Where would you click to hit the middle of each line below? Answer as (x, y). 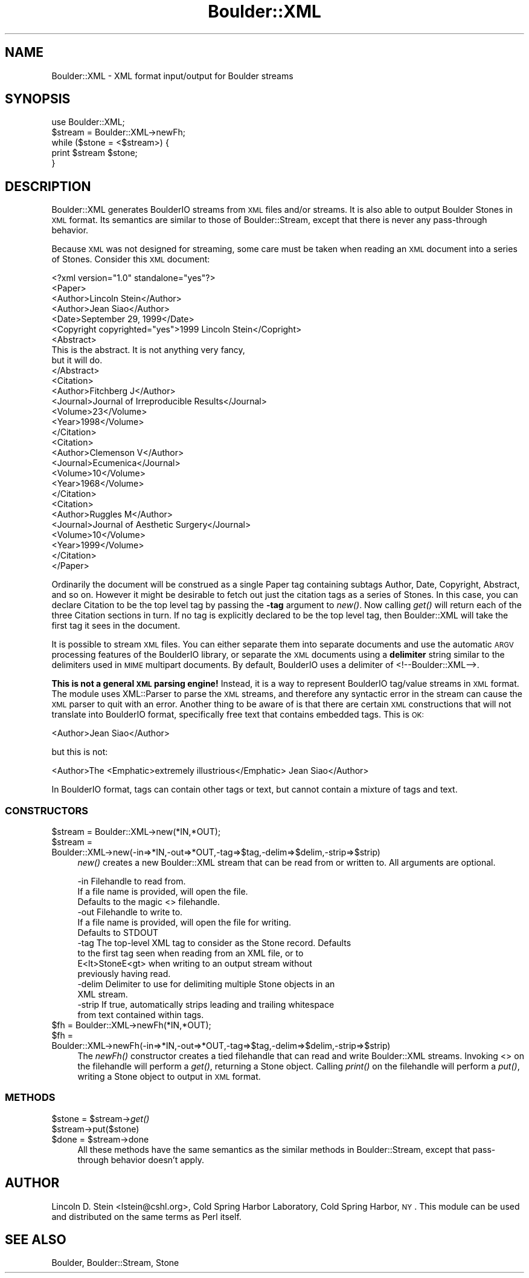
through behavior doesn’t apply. (141, 1160)
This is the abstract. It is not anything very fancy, (148, 350)
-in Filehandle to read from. (132, 881)
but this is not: (80, 752)
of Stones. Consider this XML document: (131, 259)
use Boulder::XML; (88, 122)
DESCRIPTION (48, 186)
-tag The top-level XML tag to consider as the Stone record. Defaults (214, 943)
